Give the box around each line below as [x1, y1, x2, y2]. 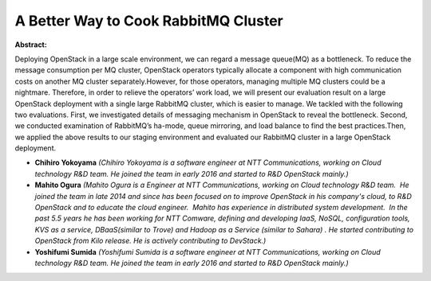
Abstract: [14, 40, 47, 49]
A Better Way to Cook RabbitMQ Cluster [14, 12, 283, 29]
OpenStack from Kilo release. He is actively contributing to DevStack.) [34, 236, 267, 246]
